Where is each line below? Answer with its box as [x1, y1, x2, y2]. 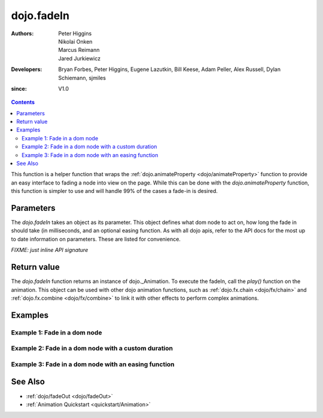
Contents [11, 99, 35, 106]
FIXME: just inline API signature [11, 247, 89, 254]
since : [11, 85, 27, 92]
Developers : [11, 66, 42, 73]
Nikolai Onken [58, 38, 93, 45]
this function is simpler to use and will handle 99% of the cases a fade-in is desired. [11, 188, 218, 195]
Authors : [11, 30, 34, 37]
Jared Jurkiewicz [58, 54, 101, 62]
